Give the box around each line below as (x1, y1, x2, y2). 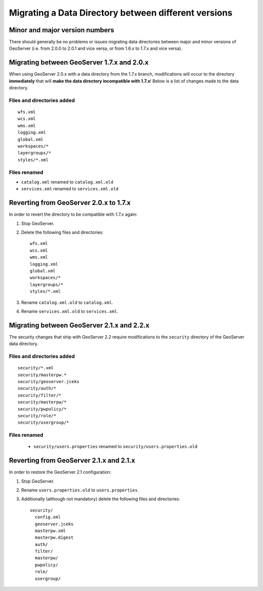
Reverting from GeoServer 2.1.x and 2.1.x (9, 456, 135, 465)
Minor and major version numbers (9, 26, 114, 34)
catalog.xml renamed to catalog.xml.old (21, 179, 114, 185)
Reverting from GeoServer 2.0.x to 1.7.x (9, 199, 131, 207)
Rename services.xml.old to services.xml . (21, 308, 119, 314)
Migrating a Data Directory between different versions (9, 7, 233, 18)
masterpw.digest (35, 535, 74, 540)
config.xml (35, 514, 61, 520)
